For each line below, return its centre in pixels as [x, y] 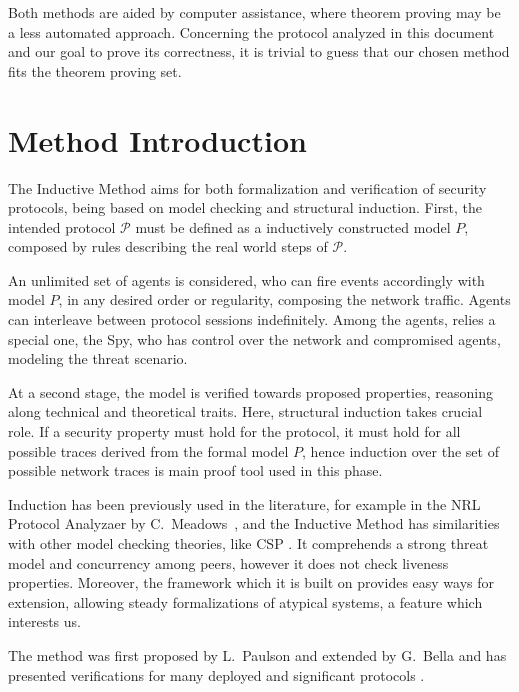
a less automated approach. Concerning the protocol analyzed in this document [251, 31]
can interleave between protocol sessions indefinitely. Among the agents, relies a [252, 319]
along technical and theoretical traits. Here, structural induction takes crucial [245, 411]
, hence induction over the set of [400, 450]
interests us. [44, 621]
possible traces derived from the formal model [148, 450]
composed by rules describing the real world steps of [168, 246]
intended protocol [62, 226]
